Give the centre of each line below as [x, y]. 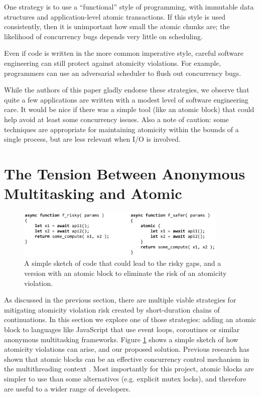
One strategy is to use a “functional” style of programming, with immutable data [129, 7]
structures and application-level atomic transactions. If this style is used [115, 16]
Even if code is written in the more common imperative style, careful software [124, 53]
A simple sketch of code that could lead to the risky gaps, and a [123, 263]
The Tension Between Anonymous [125, 173]
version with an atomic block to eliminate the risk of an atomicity [125, 273]
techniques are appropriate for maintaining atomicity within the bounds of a [121, 129]
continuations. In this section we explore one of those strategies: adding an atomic [130, 319]
